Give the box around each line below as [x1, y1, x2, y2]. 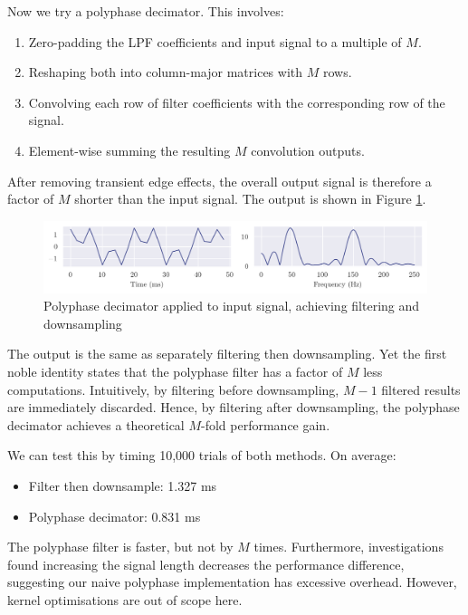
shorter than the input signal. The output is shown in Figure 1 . [74, 189, 426, 208]
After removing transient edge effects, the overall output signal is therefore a [7, 171, 432, 190]
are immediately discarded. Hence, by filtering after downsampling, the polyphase [7, 398, 460, 417]
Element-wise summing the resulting [28, 140, 231, 159]
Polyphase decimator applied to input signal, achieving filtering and [43, 296, 420, 315]
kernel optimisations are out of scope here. [7, 590, 243, 609]
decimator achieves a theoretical [7, 415, 185, 434]
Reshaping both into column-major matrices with [28, 62, 303, 82]
